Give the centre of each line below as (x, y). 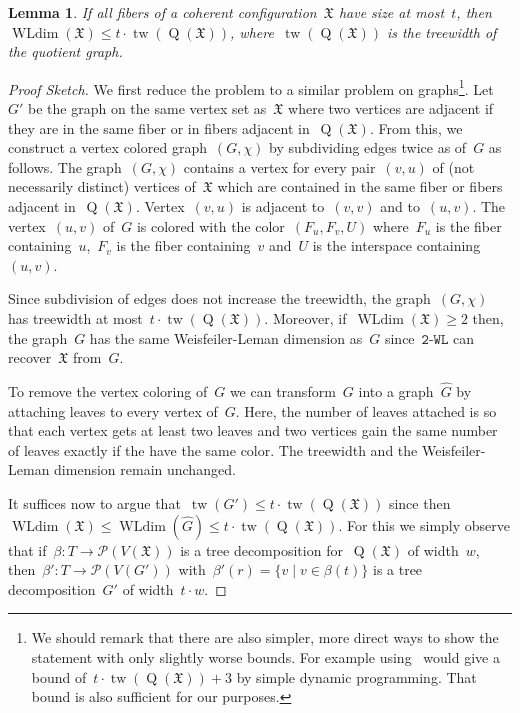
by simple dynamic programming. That (356, 676)
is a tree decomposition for (261, 549)
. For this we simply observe (424, 524)
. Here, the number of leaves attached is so (366, 410)
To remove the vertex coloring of (108, 390)
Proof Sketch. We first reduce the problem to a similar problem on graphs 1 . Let (251, 87)
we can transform (282, 390)
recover (30, 357)
